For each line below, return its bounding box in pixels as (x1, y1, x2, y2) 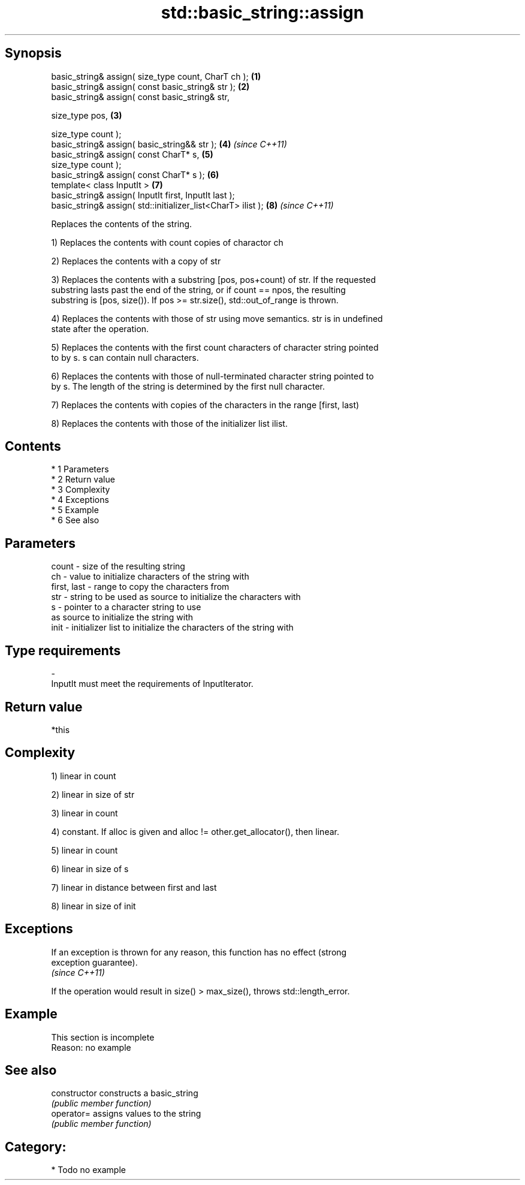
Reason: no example (51, 1042, 131, 1053)
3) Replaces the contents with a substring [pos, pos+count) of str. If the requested (51, 274, 376, 285)
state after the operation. (51, 323, 149, 334)
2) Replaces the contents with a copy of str (51, 255, 221, 266)
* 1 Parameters (51, 464, 109, 475)
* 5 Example (51, 505, 99, 515)
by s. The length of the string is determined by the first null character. (51, 381, 325, 391)
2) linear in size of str (51, 789, 135, 800)
